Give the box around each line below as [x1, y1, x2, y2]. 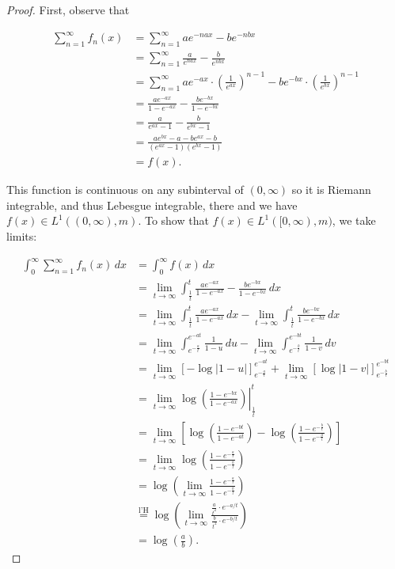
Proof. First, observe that [6, 2, 130, 17]
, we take [332, 212, 376, 229]
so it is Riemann [291, 181, 371, 198]
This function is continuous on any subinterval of [6, 181, 244, 198]
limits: [6, 227, 37, 244]
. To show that [138, 212, 209, 229]
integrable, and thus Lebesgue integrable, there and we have [6, 196, 298, 213]
